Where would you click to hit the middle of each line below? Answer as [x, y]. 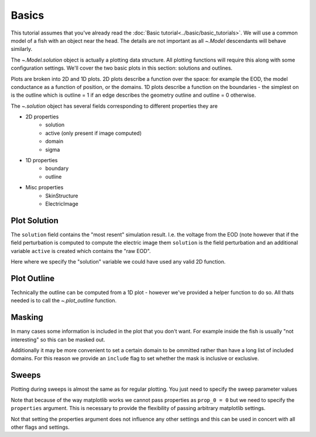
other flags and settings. [40, 427]
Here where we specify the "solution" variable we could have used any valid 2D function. [118, 262]
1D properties [42, 161]
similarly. [21, 49]
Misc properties [44, 187]
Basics [28, 15]
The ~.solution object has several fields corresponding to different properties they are [114, 106]
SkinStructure [62, 196]
